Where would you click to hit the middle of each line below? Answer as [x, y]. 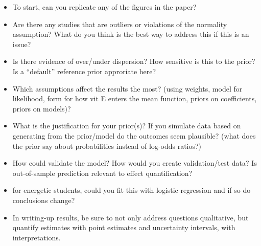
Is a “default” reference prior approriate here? [84, 71]
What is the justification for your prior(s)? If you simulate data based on [127, 126]
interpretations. [37, 237]
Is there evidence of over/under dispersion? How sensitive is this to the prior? [134, 61]
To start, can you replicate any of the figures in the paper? [104, 7]
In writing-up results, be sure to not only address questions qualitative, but [130, 217]
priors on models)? [42, 108]
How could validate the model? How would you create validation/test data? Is [135, 163]
